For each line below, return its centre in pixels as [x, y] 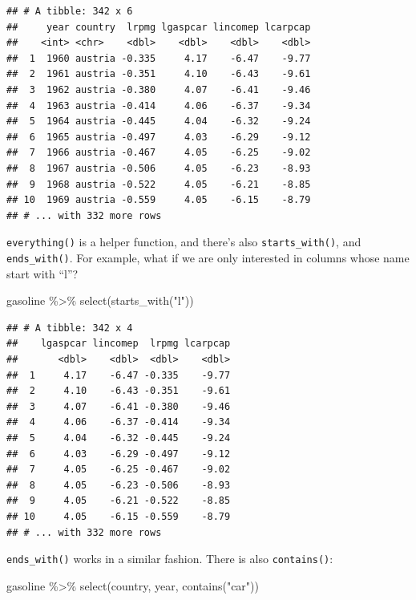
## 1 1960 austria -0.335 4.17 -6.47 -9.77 [159, 58]
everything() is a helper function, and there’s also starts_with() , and [184, 242]
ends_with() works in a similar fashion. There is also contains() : [170, 559]
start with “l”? [42, 273]
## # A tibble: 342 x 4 [70, 328]
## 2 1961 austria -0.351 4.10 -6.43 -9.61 [159, 74]
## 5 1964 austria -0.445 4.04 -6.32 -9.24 [159, 122]
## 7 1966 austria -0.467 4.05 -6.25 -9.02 [159, 153]
